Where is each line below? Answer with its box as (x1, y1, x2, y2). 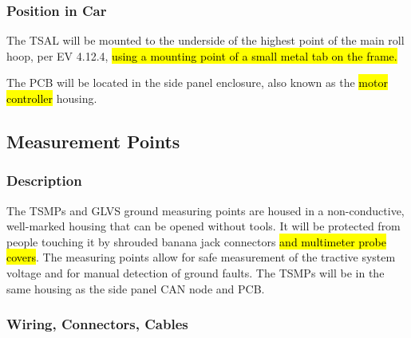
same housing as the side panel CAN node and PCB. (6, 280, 265, 297)
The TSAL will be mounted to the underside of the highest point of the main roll (6, 32, 405, 49)
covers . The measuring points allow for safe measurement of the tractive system (6, 249, 396, 265)
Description (6, 171, 82, 191)
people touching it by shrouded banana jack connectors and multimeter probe (6, 233, 386, 250)
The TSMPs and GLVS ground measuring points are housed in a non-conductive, (6, 202, 405, 218)
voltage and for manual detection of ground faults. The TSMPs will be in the (6, 264, 385, 281)
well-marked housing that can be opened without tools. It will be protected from (6, 218, 401, 234)
